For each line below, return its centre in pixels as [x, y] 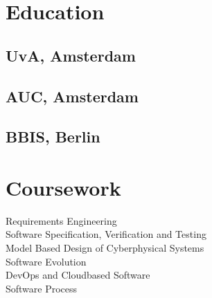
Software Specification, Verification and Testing [106, 234]
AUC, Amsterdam [72, 96]
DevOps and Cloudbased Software [78, 275]
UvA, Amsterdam [71, 55]
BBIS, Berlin [53, 137]
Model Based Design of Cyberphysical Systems [105, 248]
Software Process [42, 288]
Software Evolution [46, 261]
